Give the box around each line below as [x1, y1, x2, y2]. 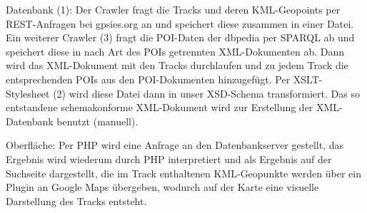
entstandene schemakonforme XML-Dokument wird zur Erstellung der [6, 100, 313, 115]
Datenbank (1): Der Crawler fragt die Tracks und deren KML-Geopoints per [6, 2, 341, 16]
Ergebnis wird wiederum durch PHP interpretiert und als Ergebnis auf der [6, 151, 332, 166]
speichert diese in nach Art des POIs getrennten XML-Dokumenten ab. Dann [6, 43, 345, 58]
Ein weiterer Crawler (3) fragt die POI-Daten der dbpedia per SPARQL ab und [6, 30, 355, 45]
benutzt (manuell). [56, 113, 139, 128]
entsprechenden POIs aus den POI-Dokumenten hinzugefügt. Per [6, 71, 291, 86]
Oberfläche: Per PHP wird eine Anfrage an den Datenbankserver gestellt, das [6, 137, 343, 152]
